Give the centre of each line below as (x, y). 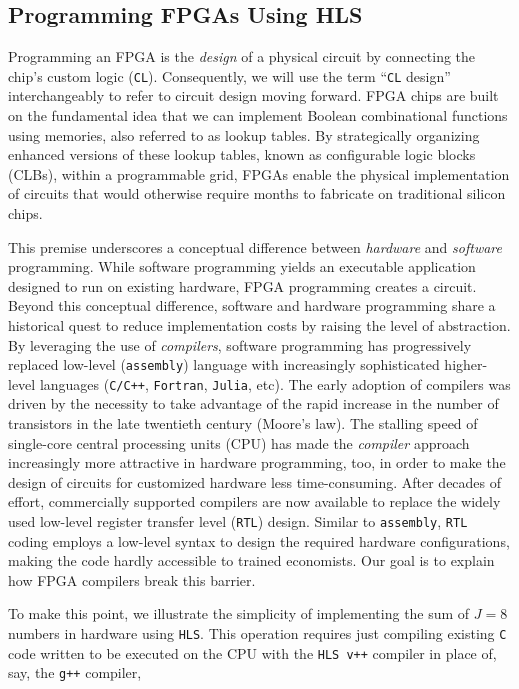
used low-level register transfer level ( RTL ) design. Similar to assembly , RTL (238, 521)
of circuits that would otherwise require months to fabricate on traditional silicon (257, 193)
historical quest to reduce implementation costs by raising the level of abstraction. (259, 324)
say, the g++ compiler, (75, 672)
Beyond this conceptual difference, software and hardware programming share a (252, 305)
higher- (466, 364)
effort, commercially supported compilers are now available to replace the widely (254, 501)
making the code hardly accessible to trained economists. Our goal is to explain (251, 560)
